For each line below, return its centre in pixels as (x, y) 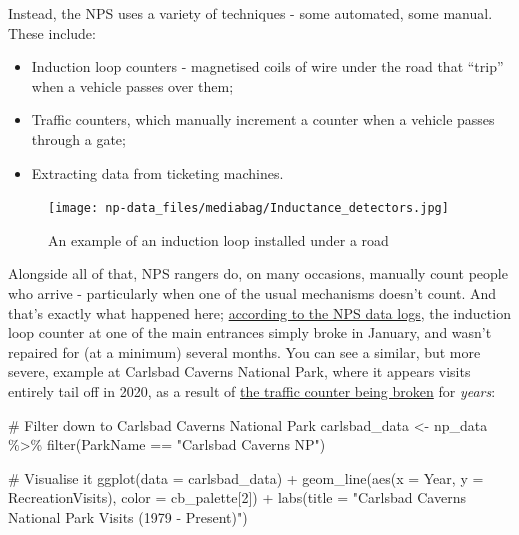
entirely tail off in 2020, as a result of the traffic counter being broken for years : (252, 390)
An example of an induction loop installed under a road (218, 239)
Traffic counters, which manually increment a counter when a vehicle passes (263, 119)
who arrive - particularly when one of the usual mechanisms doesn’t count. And (252, 293)
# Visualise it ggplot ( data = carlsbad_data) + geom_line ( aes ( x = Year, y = (246, 477)
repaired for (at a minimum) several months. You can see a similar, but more (244, 351)
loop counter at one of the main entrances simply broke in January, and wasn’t (250, 332)
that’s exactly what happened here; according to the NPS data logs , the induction (259, 312)
